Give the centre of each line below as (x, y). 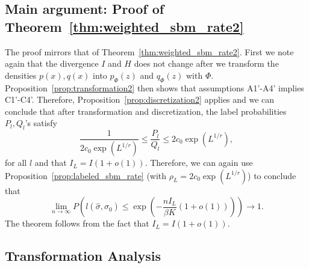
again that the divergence (52, 63)
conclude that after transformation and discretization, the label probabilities (146, 111)
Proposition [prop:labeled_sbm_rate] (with (86, 175)
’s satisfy (41, 123)
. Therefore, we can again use (199, 163)
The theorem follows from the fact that (77, 223)
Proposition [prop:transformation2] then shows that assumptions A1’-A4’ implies (154, 87)
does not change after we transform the (206, 63)
